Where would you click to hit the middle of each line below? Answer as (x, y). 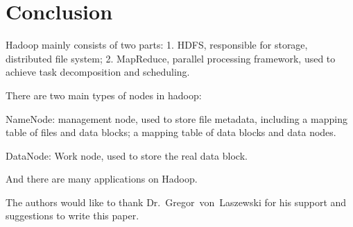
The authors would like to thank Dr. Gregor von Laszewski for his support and (176, 202)
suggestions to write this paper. (72, 216)
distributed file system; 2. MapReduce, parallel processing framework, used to (171, 58)
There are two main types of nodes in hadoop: (104, 95)
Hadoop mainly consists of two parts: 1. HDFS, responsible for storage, (157, 45)
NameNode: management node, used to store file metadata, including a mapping (176, 118)
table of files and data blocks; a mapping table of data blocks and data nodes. (171, 132)
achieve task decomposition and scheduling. (98, 72)
